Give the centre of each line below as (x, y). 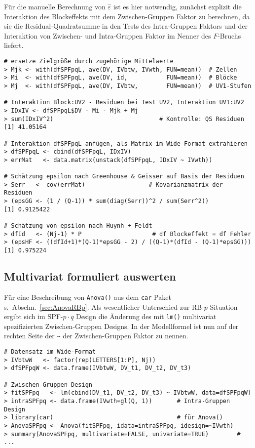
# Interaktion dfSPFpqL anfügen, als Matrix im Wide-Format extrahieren (126, 143)
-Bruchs (229, 35)
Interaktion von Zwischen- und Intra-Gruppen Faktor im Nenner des (108, 35)
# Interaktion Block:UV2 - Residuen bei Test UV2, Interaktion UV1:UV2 (124, 102)
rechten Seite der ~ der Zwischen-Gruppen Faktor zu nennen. (96, 336)
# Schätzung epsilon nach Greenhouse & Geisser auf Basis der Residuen (124, 177)
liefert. (14, 45)
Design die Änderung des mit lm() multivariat (146, 316)
